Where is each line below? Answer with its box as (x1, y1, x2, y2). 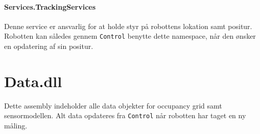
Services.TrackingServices (4, 1, 96, 12)
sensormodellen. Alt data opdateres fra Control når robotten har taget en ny (4, 110, 246, 121)
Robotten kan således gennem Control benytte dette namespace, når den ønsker (4, 31, 256, 41)
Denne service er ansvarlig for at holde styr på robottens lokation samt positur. (4, 20, 252, 31)
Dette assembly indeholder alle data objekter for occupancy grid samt (4, 100, 222, 111)
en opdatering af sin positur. (4, 41, 93, 51)
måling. (4, 120, 28, 131)
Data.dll (4, 70, 62, 91)
